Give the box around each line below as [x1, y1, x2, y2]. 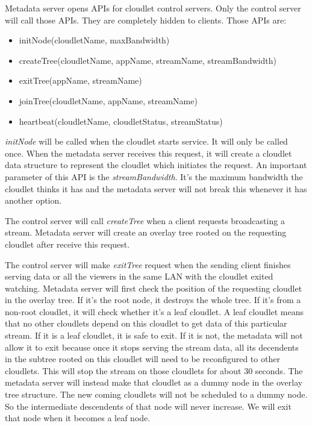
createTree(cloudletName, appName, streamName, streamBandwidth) [19, 54, 276, 66]
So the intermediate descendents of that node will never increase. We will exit [5, 399, 292, 412]
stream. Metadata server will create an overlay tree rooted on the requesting [5, 226, 287, 239]
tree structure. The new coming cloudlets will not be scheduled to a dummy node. [5, 388, 308, 401]
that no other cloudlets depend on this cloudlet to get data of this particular [5, 317, 287, 330]
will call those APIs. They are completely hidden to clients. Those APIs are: [5, 13, 287, 26]
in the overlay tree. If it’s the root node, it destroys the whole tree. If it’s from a [5, 293, 301, 306]
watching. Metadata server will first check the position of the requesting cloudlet [5, 281, 302, 294]
